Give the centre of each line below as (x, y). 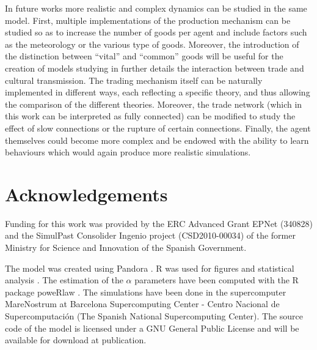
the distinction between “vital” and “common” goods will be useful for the (144, 56)
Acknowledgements (86, 194)
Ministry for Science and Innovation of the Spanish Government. (126, 248)
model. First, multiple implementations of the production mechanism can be (148, 20)
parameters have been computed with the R (217, 280)
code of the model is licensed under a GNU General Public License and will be (152, 328)
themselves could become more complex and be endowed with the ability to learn (157, 140)
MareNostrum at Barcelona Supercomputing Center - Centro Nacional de (142, 304)
